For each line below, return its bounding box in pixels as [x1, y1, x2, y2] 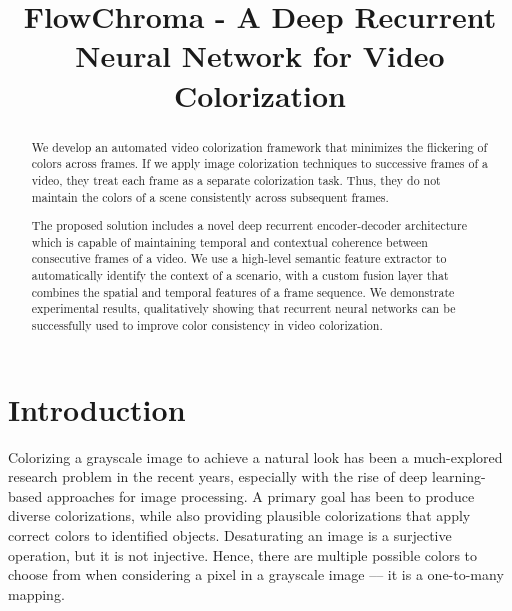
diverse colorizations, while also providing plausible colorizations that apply [8, 505, 471, 526]
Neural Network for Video [75, 35, 445, 76]
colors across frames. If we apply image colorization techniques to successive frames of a [31, 155, 488, 172]
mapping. [8, 583, 65, 604]
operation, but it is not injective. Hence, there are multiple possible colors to [8, 544, 478, 565]
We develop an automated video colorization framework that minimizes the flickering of [31, 138, 488, 155]
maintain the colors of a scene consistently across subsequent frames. [31, 188, 389, 205]
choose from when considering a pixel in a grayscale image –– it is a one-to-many [8, 564, 504, 585]
